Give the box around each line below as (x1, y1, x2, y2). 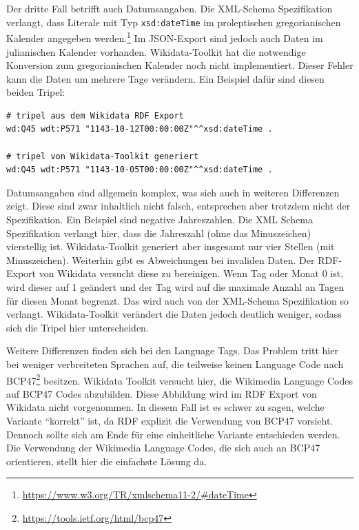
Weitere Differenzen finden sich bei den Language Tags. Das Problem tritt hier (6, 343, 338, 358)
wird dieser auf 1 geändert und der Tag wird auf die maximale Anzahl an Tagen (6, 280, 345, 294)
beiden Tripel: (6, 85, 65, 99)
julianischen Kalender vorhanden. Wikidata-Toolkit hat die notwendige (6, 44, 306, 59)
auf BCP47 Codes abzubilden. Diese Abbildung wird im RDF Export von (6, 386, 317, 400)
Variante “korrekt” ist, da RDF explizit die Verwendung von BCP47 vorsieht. (6, 414, 334, 427)
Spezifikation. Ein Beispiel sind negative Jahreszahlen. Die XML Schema (6, 212, 313, 227)
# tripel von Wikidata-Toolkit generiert (6, 151, 199, 161)
